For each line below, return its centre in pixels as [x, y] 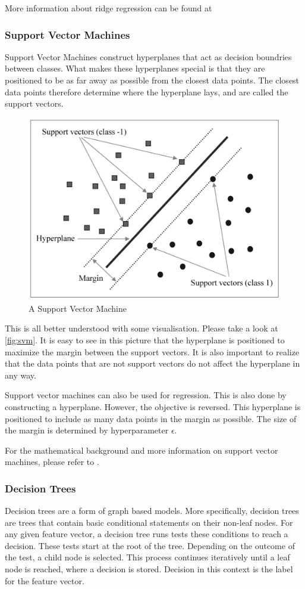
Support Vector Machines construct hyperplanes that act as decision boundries [148, 56]
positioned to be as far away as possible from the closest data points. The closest [152, 80]
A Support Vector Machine [78, 308]
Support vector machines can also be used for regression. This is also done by [146, 395]
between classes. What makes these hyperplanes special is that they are [135, 68]
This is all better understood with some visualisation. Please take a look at [142, 328]
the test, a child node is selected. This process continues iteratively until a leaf [147, 557]
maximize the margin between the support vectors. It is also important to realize [152, 351]
